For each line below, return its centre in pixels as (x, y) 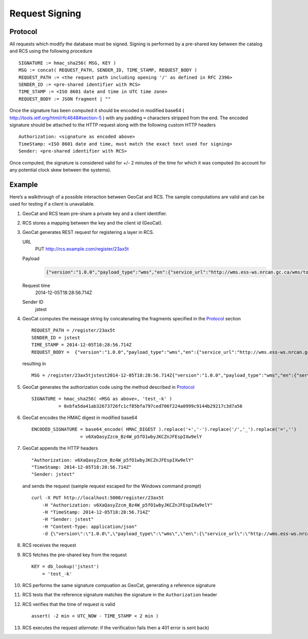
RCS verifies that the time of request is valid (69, 604)
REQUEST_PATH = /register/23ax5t (73, 331)
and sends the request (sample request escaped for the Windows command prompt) (112, 486)
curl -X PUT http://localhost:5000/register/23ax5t (98, 498)
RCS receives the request (49, 545)
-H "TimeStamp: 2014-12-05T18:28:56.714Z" (96, 512)
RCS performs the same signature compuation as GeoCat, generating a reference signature (119, 586)
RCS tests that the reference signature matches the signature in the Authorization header (120, 595)
